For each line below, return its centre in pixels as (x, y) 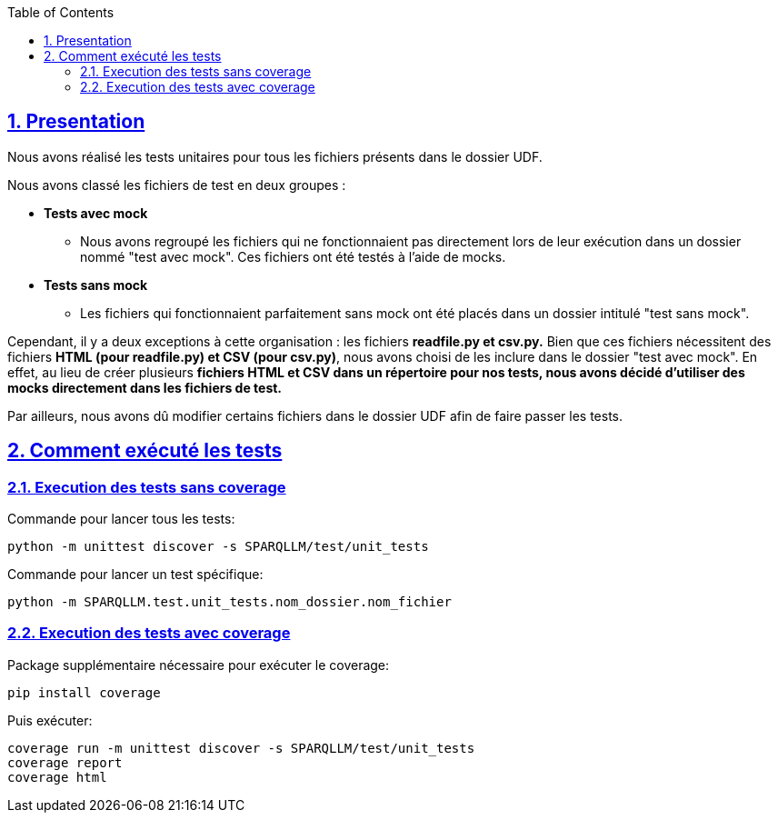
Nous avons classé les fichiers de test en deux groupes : (177, 185)
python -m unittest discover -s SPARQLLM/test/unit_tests (218, 547)
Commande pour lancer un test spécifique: (135, 575)
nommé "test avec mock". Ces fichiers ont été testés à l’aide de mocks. (293, 256)
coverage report (65, 762)
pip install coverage (84, 692)
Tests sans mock (96, 285)
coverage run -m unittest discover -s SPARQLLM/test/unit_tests (241, 748)
